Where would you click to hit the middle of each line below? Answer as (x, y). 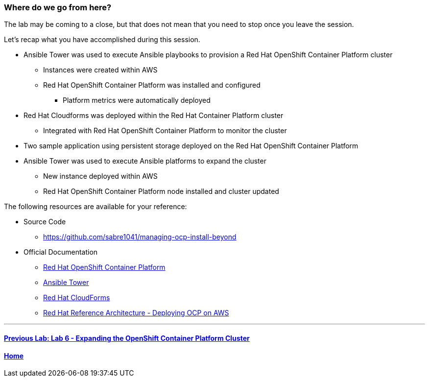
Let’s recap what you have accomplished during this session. (102, 40)
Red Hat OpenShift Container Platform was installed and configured (152, 85)
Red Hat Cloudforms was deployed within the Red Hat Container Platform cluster (154, 116)
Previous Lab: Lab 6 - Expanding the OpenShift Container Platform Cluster (127, 338)
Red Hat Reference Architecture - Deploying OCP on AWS (136, 313)
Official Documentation (61, 252)
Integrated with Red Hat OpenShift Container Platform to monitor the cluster (165, 131)
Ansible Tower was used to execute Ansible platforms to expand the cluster (145, 161)
